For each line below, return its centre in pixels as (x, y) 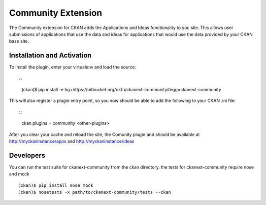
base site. (19, 41)
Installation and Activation (50, 55)
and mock (19, 174)
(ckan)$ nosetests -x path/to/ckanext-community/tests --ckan (95, 192)
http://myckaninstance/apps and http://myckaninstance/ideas (72, 141)
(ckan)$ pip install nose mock (56, 185)
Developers (27, 155)
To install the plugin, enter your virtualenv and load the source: (73, 67)
